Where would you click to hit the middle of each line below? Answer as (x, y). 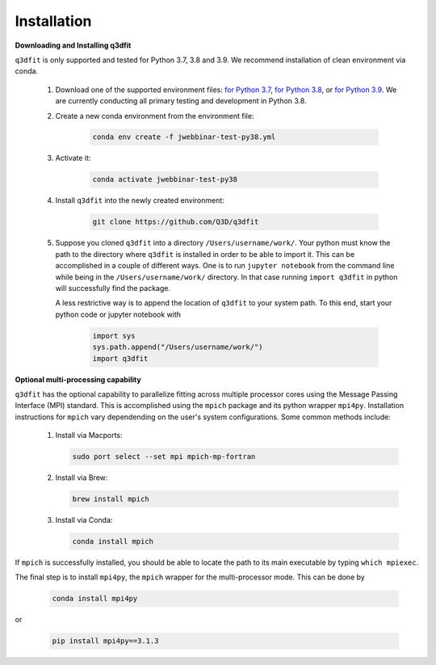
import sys (114, 336)
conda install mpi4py (95, 599)
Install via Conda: (84, 520)
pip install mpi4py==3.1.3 (105, 641)
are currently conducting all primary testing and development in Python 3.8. (181, 101)
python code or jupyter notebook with (118, 314)
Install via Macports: (89, 436)
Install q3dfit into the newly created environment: (140, 200)
